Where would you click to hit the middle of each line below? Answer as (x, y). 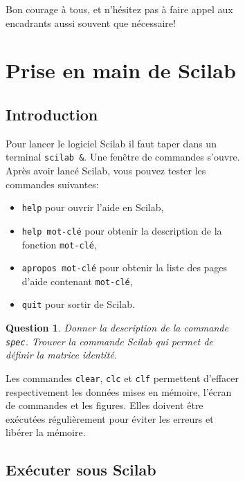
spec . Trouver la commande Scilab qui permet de (109, 341)
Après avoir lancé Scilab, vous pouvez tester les (106, 171)
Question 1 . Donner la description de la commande (117, 328)
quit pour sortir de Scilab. (78, 304)
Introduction (52, 114)
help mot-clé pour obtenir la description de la (122, 230)
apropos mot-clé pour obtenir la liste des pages (125, 267)
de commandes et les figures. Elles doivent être (105, 405)
